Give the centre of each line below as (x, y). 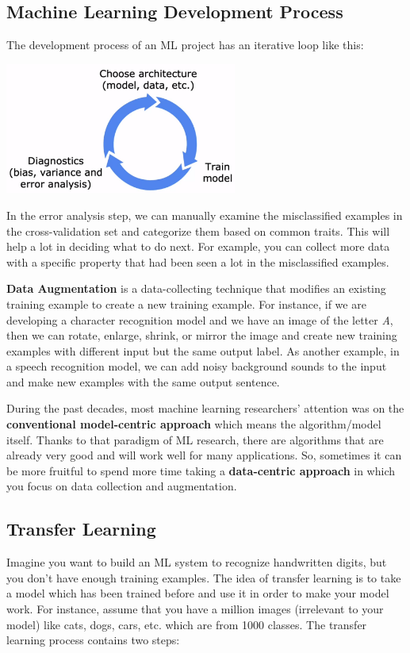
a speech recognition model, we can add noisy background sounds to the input (197, 366)
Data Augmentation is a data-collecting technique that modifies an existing (196, 288)
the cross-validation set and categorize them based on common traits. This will (198, 230)
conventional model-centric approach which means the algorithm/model (194, 424)
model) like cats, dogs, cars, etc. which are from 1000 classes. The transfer (187, 624)
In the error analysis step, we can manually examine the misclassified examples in (205, 215)
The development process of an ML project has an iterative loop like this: (185, 45)
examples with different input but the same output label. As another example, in (203, 350)
